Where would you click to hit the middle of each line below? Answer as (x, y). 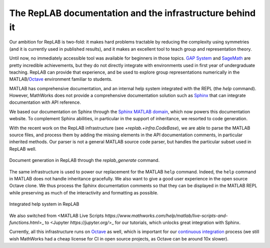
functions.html (24, 222)
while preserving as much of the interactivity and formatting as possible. (84, 192)
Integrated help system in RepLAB (44, 204)
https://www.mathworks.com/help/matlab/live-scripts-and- (166, 215)
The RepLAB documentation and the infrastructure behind (132, 13)
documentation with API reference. (45, 102)
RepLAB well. (23, 149)
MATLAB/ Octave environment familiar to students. (61, 79)
